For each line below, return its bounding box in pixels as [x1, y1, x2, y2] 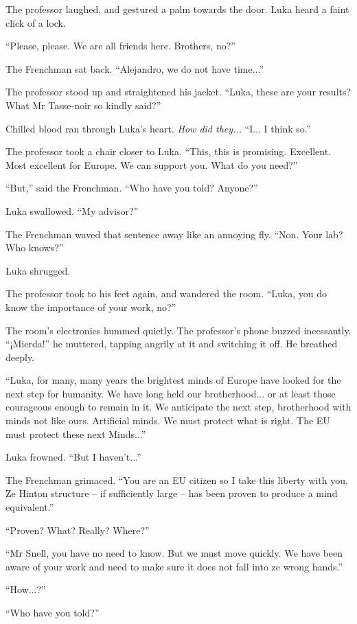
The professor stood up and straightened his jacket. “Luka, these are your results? [5, 84, 352, 99]
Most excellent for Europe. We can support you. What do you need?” [5, 157, 298, 172]
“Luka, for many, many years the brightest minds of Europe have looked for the [5, 373, 341, 387]
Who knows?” [5, 240, 64, 255]
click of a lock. [5, 15, 66, 30]
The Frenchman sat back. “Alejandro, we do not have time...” [5, 61, 264, 76]
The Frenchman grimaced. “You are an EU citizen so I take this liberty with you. [5, 472, 348, 487]
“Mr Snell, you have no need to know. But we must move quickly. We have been [5, 546, 343, 560]
